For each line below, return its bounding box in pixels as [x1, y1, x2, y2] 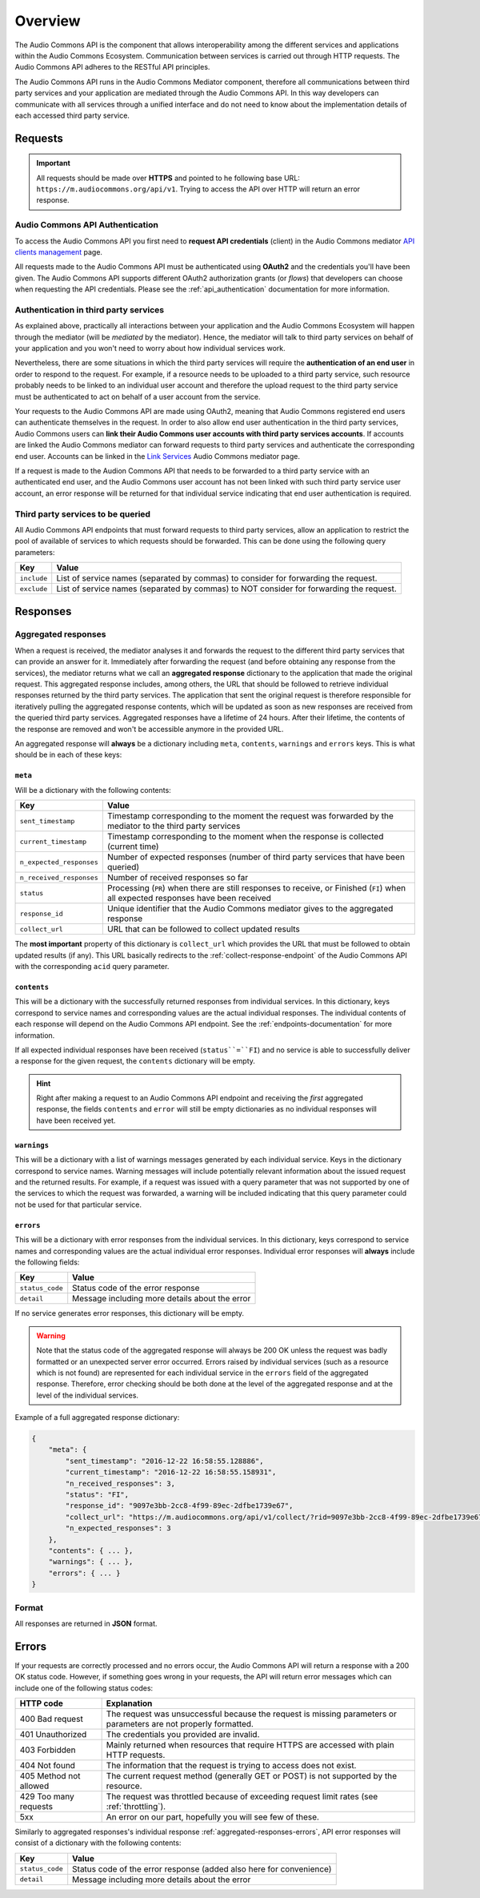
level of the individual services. [36, 1390, 139, 1400]
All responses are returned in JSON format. [14, 1619, 158, 1628]
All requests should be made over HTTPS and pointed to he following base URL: [36, 173, 300, 183]
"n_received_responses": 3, [65, 1478, 176, 1488]
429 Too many [19, 1791, 75, 1802]
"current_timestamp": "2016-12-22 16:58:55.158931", [65, 1468, 277, 1477]
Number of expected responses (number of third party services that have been [106, 851, 406, 863]
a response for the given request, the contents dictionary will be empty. [14, 1056, 256, 1066]
